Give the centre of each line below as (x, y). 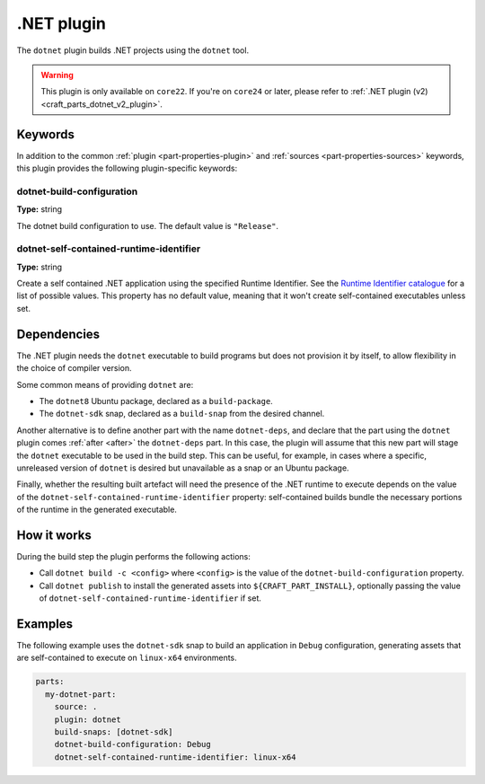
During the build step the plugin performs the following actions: (134, 556)
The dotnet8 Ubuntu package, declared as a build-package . (156, 401)
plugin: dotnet (88, 719)
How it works (54, 535)
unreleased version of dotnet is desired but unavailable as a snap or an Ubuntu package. (183, 468)
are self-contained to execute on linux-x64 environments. (127, 658)
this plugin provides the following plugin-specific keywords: (127, 168)
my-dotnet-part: (81, 694)
